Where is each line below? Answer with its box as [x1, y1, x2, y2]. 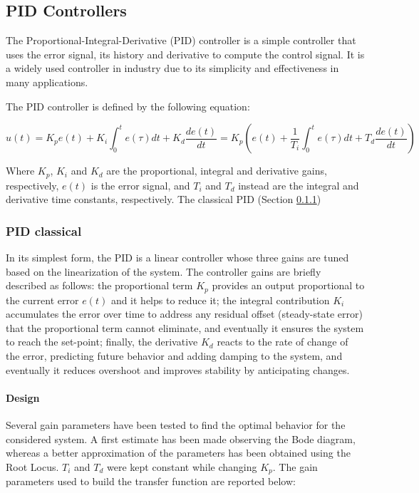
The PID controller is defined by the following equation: [6, 98, 250, 113]
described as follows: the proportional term [6, 278, 193, 293]
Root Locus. [6, 459, 59, 474]
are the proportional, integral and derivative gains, [106, 163, 327, 178]
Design [6, 390, 40, 405]
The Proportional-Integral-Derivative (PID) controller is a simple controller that [6, 33, 356, 48]
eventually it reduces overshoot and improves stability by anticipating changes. [6, 362, 350, 377]
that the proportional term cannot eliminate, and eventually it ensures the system [6, 320, 364, 335]
